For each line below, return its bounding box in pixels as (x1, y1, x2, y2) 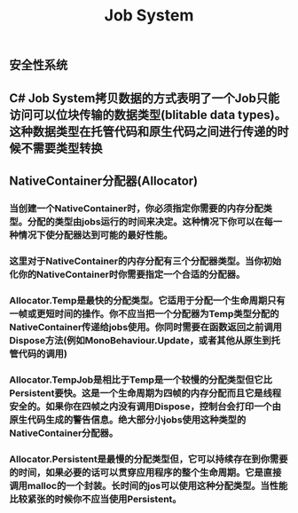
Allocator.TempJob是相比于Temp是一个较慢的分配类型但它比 (9, 374, 273, 386)
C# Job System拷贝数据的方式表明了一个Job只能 (9, 91, 280, 106)
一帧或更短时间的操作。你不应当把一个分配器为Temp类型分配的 (9, 307, 279, 320)
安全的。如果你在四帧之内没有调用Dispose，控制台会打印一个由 (9, 400, 282, 413)
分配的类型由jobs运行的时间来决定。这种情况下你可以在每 (27, 215, 273, 227)
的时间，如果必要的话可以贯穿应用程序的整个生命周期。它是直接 (9, 466, 282, 478)
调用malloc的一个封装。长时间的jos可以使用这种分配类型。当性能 (9, 479, 288, 492)
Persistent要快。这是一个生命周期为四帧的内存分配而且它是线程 (9, 387, 282, 399)
